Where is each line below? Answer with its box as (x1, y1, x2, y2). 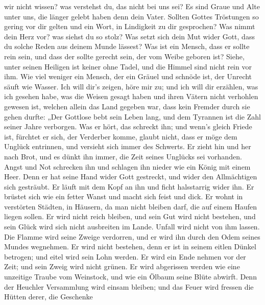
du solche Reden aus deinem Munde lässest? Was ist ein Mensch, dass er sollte (4, 41, 250, 52)
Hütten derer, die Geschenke (4, 291, 93, 302)
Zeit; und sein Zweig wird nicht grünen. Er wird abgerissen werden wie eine (4, 261, 240, 272)
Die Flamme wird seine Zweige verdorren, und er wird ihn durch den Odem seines (4, 231, 260, 242)
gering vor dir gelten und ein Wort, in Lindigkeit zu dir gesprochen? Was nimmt (4, 21, 255, 32)
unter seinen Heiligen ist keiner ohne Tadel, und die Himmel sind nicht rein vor (4, 61, 252, 72)
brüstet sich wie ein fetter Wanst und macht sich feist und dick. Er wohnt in (4, 191, 243, 202)
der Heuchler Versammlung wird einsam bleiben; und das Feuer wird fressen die (4, 281, 254, 292)
